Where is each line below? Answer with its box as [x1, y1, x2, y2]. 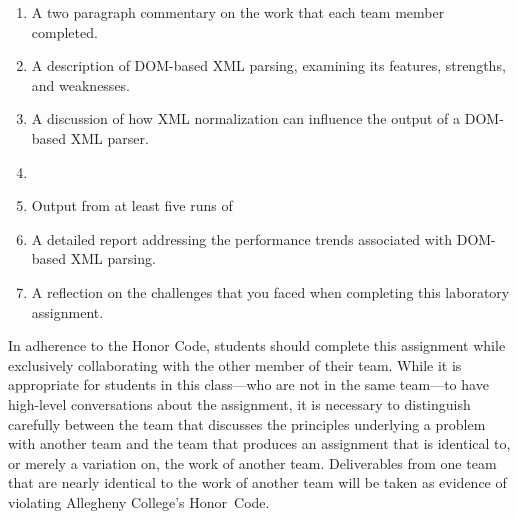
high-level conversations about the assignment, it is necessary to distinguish [8, 393, 471, 414]
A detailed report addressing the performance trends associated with [31, 228, 453, 249]
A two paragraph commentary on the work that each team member [31, 2, 445, 22]
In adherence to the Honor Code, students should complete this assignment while [8, 335, 506, 356]
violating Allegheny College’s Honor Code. [8, 491, 270, 512]
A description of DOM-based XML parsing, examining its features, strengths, [31, 55, 506, 76]
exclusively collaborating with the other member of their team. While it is [8, 354, 462, 375]
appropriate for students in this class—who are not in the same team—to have [8, 374, 489, 395]
